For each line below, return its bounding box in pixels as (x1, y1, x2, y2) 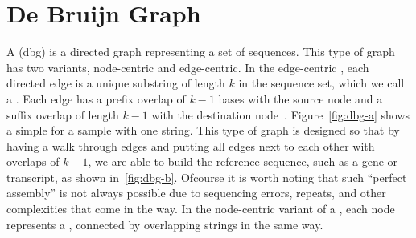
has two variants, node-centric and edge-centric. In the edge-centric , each (6, 58, 369, 75)
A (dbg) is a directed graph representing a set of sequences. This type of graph (6, 43, 395, 60)
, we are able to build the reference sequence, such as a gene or (88, 153, 398, 170)
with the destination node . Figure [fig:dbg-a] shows (151, 106, 410, 123)
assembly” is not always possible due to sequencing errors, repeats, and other (6, 184, 386, 201)
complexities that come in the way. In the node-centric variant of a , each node (6, 200, 395, 217)
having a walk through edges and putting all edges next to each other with (6, 137, 375, 154)
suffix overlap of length (6, 106, 119, 123)
